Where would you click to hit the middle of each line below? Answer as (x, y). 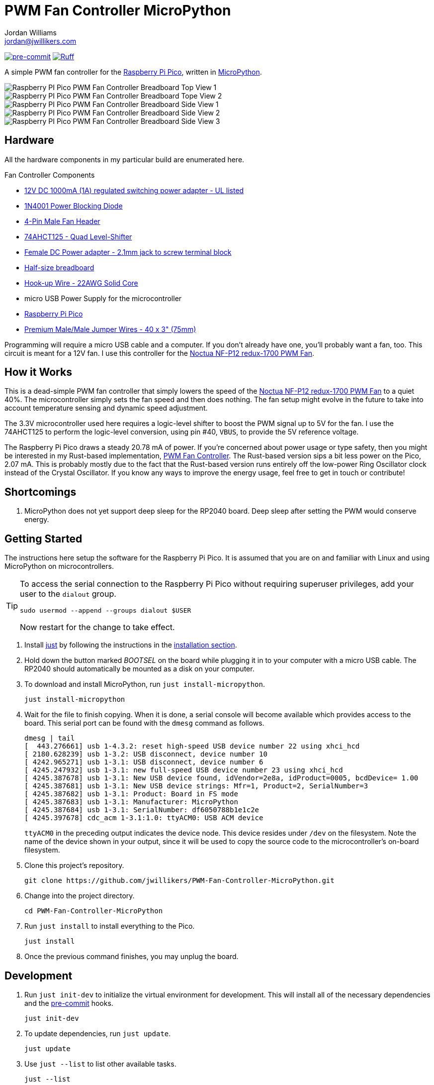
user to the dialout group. (68, 594)
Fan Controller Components (50, 175)
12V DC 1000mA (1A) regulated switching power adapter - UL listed (134, 190)
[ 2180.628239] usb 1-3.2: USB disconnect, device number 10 (146, 754)
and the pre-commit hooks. (69, 1003)
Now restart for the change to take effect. (97, 627)
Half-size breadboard (59, 267)
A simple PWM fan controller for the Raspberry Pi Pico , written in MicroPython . (133, 72)
